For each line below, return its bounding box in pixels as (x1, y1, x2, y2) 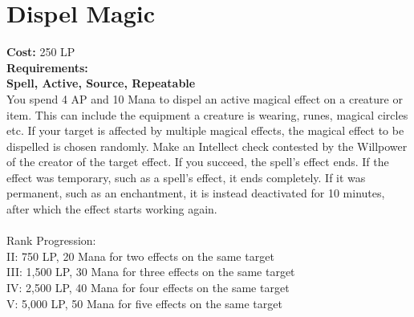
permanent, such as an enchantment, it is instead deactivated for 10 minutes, (6, 185, 385, 201)
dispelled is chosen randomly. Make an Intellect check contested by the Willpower (6, 137, 408, 154)
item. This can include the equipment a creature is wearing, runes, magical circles (6, 106, 408, 123)
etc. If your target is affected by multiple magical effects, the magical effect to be (6, 122, 404, 139)
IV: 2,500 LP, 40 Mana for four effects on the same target (6, 279, 290, 296)
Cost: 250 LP (6, 43, 75, 60)
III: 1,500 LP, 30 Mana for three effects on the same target (6, 263, 295, 280)
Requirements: (6, 59, 88, 75)
